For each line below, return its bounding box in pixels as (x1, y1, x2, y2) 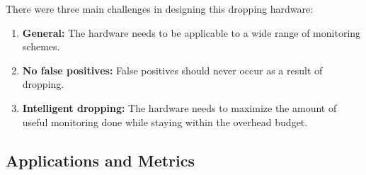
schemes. (22, 39, 60, 54)
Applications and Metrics (6, 149, 195, 171)
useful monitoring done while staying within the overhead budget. (22, 114, 308, 129)
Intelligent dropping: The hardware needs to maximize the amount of (22, 100, 337, 115)
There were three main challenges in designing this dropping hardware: (6, 1, 314, 16)
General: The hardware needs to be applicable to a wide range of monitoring (22, 25, 361, 40)
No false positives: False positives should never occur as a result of (22, 62, 323, 77)
